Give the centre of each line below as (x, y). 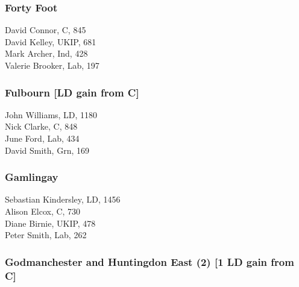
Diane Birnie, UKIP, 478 (50, 223)
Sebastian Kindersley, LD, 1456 (63, 199)
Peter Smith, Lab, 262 (46, 235)
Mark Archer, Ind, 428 (46, 53)
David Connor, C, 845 (46, 30)
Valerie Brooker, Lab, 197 (52, 65)
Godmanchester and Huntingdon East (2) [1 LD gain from (149, 261)
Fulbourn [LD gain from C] (72, 92)
